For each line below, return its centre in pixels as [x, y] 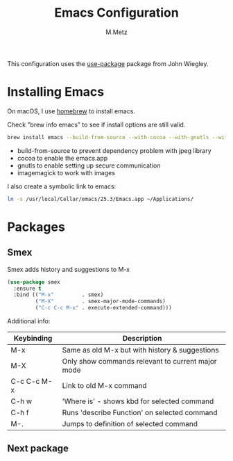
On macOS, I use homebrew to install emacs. [71, 111]
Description [142, 338]
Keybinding [33, 338]
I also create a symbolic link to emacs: [62, 186]
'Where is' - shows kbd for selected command [138, 401]
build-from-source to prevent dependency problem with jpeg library [114, 150]
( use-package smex [34, 282]
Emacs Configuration [116, 13]
